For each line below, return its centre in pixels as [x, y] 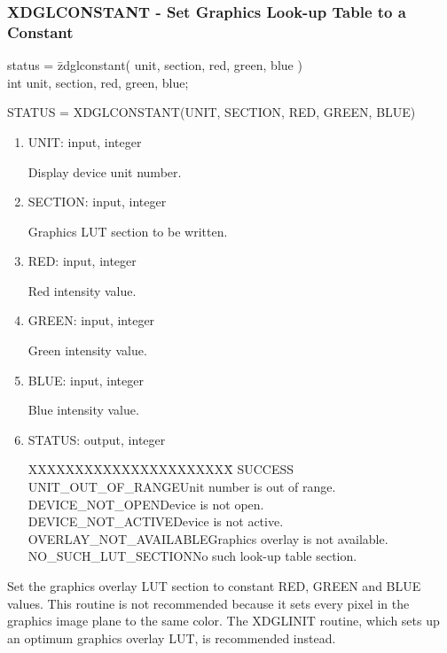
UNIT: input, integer [85, 141]
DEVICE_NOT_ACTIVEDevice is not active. [156, 521]
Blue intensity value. [83, 410]
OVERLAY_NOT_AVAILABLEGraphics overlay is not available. [208, 538]
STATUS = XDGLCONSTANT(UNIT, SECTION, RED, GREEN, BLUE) [212, 112]
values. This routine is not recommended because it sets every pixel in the [208, 603]
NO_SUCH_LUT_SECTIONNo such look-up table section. [192, 556]
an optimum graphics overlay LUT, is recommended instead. [172, 637]
